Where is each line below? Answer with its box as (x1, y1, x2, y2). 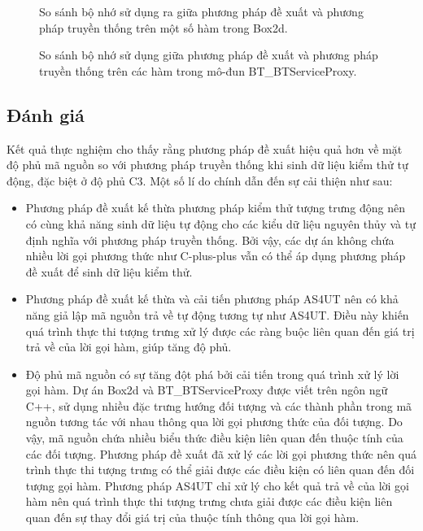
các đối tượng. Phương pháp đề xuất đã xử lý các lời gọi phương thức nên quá (25, 445, 416, 462)
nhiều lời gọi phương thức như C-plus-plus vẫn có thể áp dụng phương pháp (25, 247, 406, 264)
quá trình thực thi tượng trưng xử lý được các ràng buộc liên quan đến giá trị (25, 322, 415, 339)
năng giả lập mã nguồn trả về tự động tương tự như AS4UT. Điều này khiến (25, 306, 409, 323)
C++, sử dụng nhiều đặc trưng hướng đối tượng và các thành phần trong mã (25, 397, 412, 414)
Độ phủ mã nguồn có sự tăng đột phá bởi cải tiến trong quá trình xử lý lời (25, 365, 399, 382)
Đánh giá (7, 102, 85, 127)
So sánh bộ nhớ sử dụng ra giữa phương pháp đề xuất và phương (39, 3, 364, 20)
